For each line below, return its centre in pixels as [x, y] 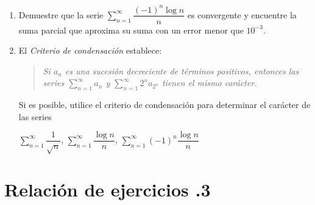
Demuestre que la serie [61, 14]
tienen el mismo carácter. [209, 83]
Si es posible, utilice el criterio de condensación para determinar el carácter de [165, 105]
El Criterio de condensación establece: [90, 50]
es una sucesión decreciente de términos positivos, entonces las [182, 70]
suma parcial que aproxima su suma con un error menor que [131, 30]
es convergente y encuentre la [242, 14]
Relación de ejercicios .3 [108, 189]
